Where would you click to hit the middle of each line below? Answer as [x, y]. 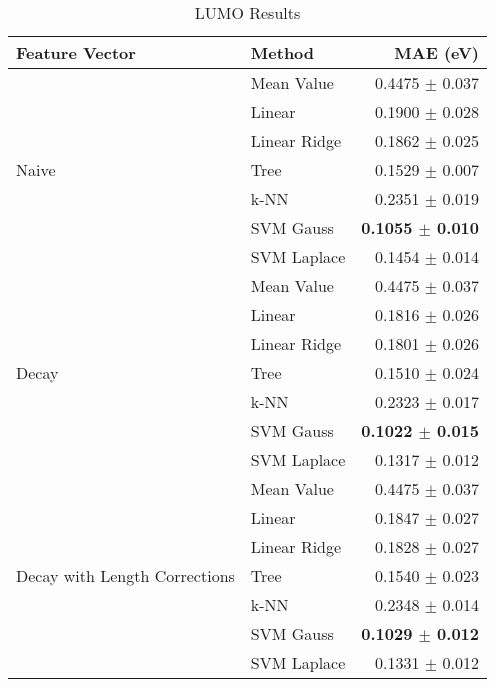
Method [282, 52]
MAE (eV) [437, 52]
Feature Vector [76, 52]
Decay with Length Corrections [125, 575]
